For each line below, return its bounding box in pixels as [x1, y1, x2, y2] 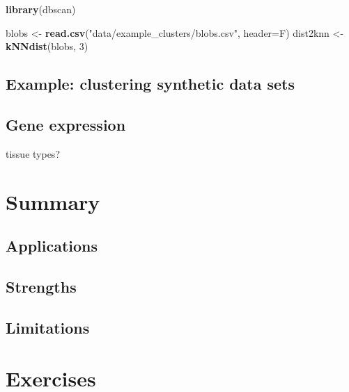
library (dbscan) [6, 2, 76, 16]
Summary [6, 187, 100, 215]
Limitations [6, 316, 90, 338]
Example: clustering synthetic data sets [6, 73, 295, 95]
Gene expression [6, 113, 126, 135]
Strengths [6, 275, 77, 297]
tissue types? [6, 146, 60, 161]
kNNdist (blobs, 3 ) [6, 39, 88, 54]
